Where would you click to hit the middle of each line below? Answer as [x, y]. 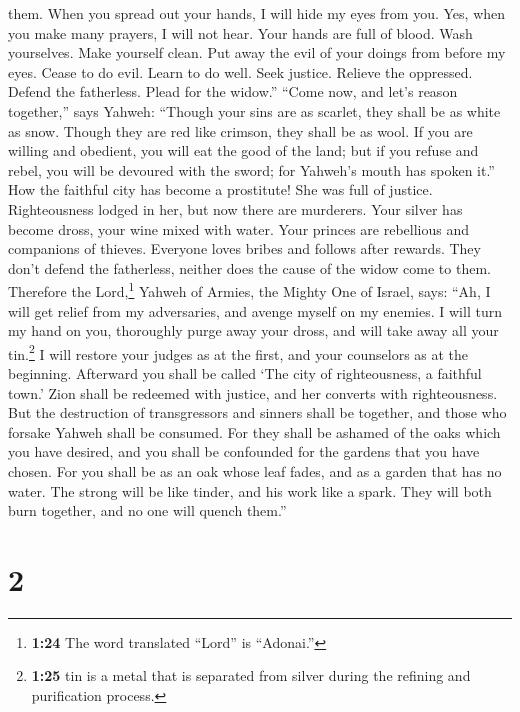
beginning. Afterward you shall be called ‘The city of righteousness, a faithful [245, 373]
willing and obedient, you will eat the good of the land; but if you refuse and [243, 150]
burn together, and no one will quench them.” [147, 510]
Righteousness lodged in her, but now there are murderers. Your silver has [235, 208]
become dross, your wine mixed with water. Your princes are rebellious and [239, 228]
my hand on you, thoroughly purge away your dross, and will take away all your [253, 330]
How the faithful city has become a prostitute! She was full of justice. [220, 189]
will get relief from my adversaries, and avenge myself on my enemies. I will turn [255, 310]
